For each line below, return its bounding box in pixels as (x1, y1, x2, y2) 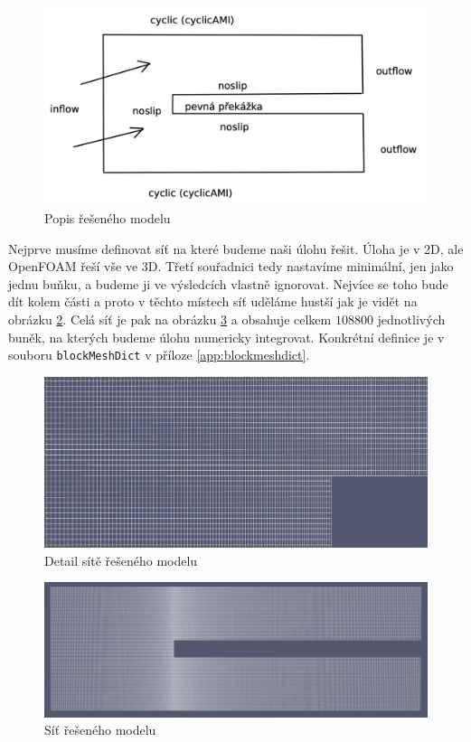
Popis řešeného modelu (44, 209, 171, 228)
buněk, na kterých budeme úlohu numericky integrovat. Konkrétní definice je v (8, 327, 445, 346)
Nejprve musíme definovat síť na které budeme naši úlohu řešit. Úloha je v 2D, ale (8, 239, 464, 258)
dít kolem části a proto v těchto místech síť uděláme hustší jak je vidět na (8, 292, 418, 311)
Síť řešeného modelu (44, 720, 156, 739)
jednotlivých (377, 310, 446, 329)
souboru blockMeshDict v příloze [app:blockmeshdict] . (8, 345, 310, 364)
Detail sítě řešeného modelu (44, 550, 198, 569)
